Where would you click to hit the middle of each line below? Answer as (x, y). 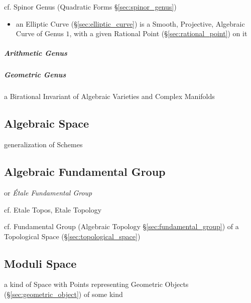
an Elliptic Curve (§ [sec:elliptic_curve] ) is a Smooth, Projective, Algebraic (130, 23)
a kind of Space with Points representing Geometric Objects (96, 284)
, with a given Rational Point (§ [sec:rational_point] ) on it (158, 33)
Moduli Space (40, 263)
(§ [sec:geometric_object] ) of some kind (64, 294)
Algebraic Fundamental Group (85, 172)
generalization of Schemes (43, 144)
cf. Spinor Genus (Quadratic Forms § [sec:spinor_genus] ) (90, 7)
